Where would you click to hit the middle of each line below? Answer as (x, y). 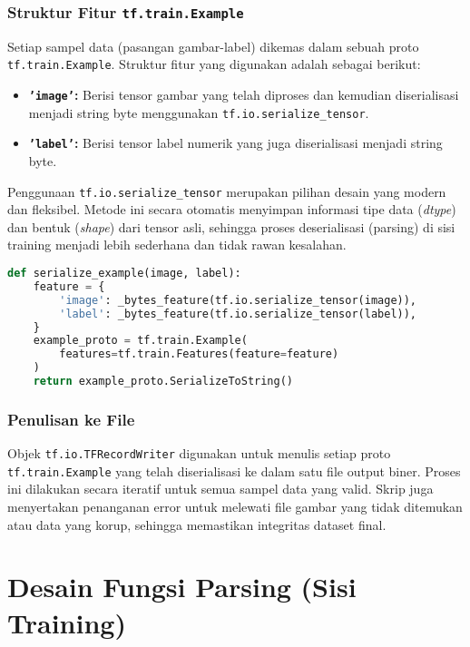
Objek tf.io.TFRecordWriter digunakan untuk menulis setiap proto (199, 453)
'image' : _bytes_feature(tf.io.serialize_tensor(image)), (238, 300)
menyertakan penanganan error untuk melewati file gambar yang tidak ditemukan (235, 507)
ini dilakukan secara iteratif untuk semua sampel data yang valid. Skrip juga (220, 489)
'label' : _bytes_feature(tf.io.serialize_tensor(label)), (238, 314)
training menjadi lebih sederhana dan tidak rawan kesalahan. (177, 245)
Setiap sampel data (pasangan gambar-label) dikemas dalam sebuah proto (213, 46)
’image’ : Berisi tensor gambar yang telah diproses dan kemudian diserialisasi (244, 95)
